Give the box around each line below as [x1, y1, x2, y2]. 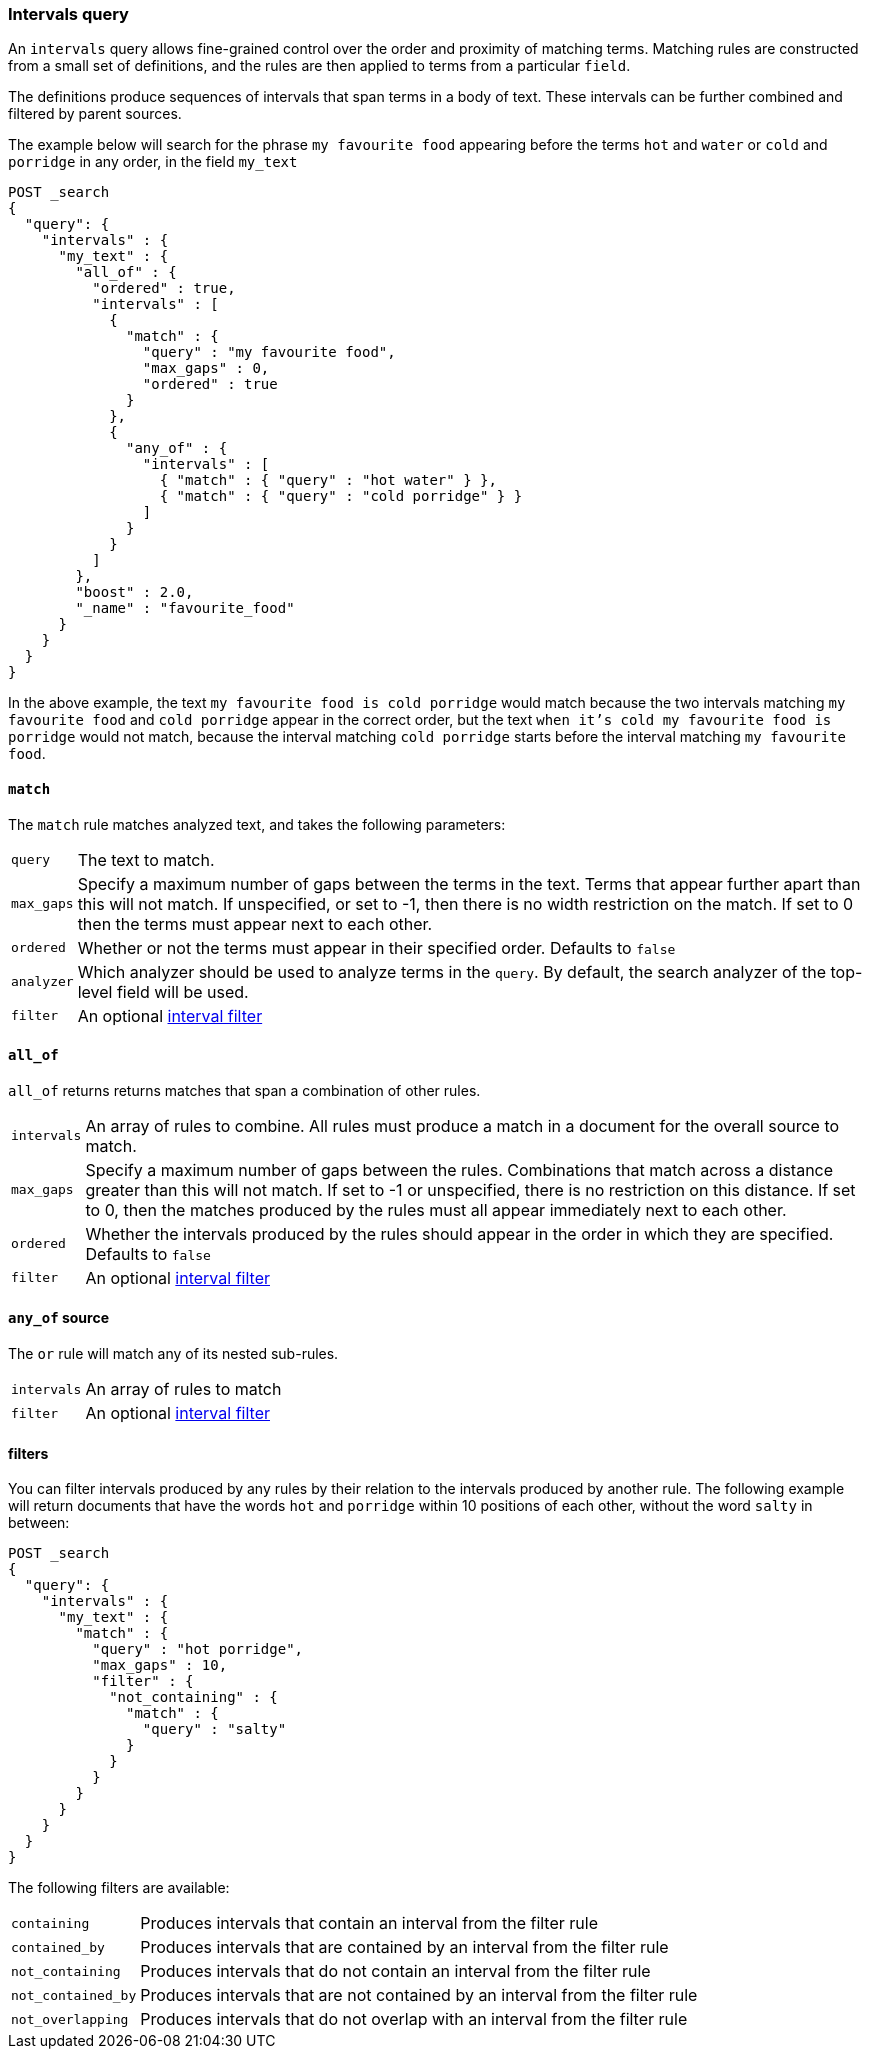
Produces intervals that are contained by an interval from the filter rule [140, 1937, 669, 1958]
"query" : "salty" [142, 1721, 287, 1738]
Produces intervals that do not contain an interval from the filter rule [140, 1961, 651, 1982]
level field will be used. [77, 981, 249, 1002]
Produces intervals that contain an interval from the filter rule [140, 1913, 598, 1934]
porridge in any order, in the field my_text [8, 153, 298, 171]
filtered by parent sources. [8, 105, 182, 123]
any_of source [8, 1309, 109, 1327]
